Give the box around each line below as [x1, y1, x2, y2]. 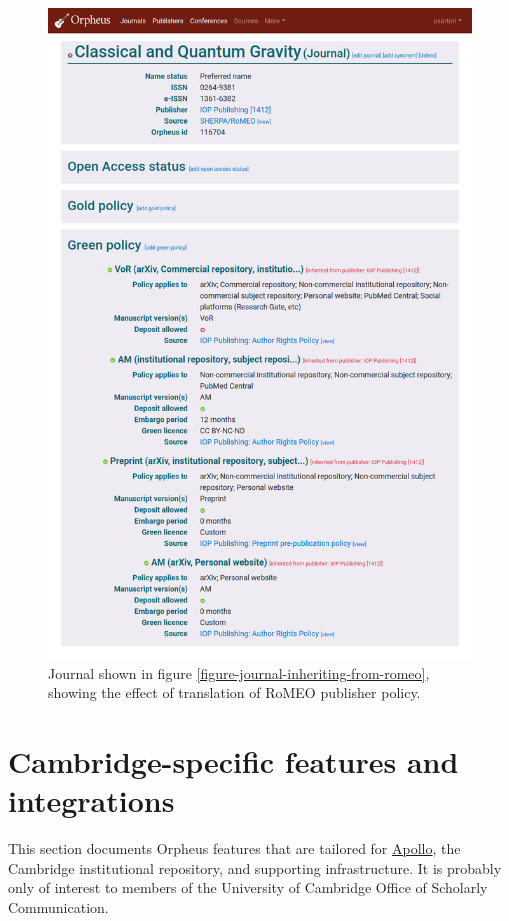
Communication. [8, 896, 109, 917]
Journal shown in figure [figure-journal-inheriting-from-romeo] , [48, 662, 430, 683]
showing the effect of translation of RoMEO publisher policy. [48, 682, 421, 703]
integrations [8, 780, 175, 821]
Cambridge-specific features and [8, 740, 459, 781]
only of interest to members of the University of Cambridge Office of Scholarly [8, 877, 488, 898]
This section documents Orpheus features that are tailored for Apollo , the [8, 838, 461, 859]
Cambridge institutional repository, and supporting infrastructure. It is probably [8, 857, 502, 878]
